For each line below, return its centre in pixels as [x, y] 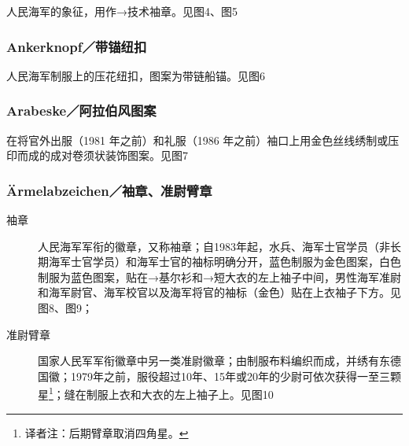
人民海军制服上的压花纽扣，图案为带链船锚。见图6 [136, 75]
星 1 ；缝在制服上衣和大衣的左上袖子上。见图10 [156, 393]
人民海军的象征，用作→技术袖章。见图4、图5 [122, 11]
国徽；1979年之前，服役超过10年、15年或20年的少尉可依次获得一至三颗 [219, 376]
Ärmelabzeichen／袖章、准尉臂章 [109, 190]
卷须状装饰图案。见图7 [130, 155]
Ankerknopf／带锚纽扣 [77, 46]
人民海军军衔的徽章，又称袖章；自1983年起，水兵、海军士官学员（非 [214, 246]
